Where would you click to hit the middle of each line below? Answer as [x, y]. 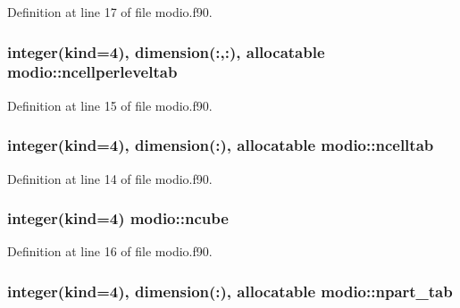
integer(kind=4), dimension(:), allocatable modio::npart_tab [230, 291]
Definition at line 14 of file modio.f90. [110, 178]
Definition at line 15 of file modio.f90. [110, 105]
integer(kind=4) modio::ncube [118, 218]
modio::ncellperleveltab [92, 72]
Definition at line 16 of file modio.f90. [110, 251]
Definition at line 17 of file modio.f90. [110, 12]
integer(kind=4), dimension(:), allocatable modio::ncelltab [221, 145]
